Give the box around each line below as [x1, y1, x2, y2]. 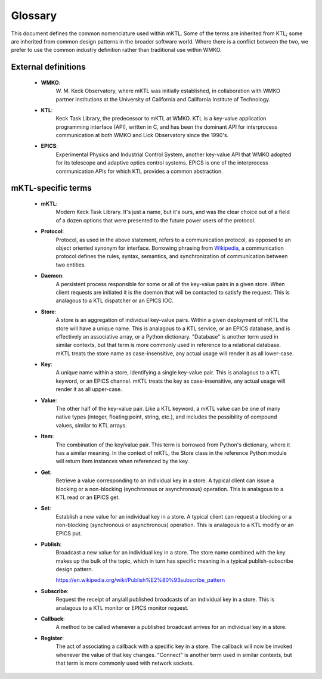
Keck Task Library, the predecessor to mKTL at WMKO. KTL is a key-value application [55, 115, 267, 122]
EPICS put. [55, 529, 82, 537]
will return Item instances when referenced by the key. [55, 458, 190, 465]
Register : [41, 634, 64, 641]
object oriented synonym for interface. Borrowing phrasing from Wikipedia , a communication [55, 244, 284, 252]
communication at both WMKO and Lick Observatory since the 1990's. [55, 132, 229, 139]
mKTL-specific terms [11, 183, 92, 193]
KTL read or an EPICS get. [55, 494, 120, 501]
